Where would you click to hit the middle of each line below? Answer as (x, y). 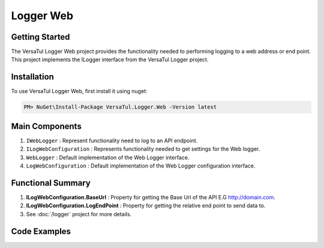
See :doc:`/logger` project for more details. (79, 214)
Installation (32, 77)
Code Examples (41, 231)
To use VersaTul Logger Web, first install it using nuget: (79, 91)
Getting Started (40, 37)
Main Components (46, 126)
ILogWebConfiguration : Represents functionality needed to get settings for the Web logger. (143, 149)
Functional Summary (51, 183)
